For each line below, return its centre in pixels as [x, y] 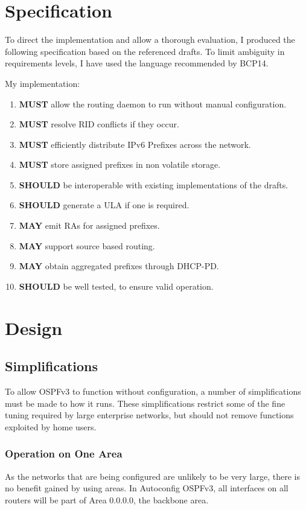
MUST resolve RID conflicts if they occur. [99, 124]
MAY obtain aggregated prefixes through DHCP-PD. [119, 266]
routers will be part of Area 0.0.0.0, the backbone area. [107, 499]
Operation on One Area [64, 454]
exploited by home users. [51, 426]
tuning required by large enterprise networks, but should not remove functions [149, 415]
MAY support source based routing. [87, 245]
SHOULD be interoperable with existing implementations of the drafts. [154, 184]
